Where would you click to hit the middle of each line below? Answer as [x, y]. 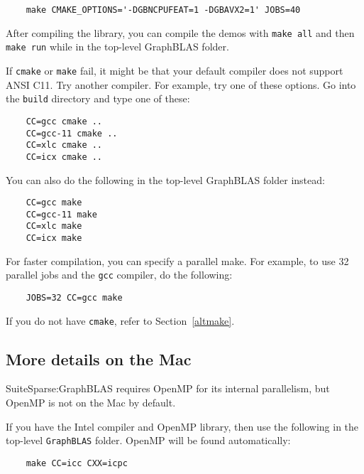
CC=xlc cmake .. [64, 145]
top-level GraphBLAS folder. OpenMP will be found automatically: [148, 440]
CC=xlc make [54, 226]
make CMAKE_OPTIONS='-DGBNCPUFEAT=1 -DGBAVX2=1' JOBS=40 [163, 10]
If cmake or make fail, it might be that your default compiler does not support [175, 70]
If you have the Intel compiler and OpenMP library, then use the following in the [182, 426]
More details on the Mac [99, 359]
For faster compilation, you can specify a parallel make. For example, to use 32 [177, 260]
